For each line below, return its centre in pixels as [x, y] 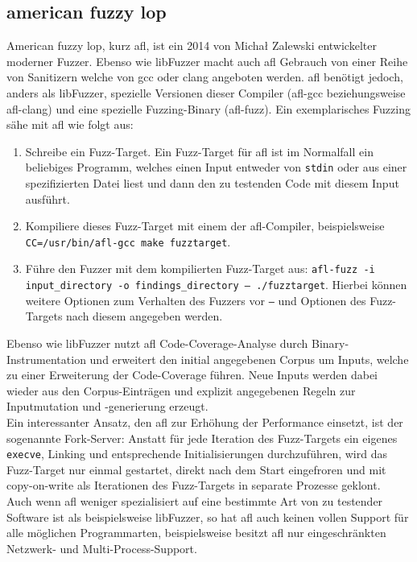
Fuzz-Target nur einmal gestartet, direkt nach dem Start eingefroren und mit [196, 469]
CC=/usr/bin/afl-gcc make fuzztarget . [128, 241]
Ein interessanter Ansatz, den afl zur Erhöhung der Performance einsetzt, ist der [205, 421]
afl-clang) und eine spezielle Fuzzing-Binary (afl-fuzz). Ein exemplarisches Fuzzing [208, 108]
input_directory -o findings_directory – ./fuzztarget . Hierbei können [216, 285]
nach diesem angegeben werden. [145, 316]
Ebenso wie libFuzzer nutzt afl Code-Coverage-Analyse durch [157, 343]
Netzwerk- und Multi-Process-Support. [102, 548]
